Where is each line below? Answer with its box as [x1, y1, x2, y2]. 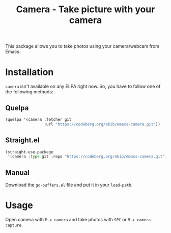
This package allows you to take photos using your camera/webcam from [5, 43, 159, 49]
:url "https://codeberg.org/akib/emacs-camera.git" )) [44, 121, 160, 127]
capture [5, 223, 22, 228]
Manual [5, 168, 30, 177]
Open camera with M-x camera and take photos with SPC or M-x [5, 217, 135, 222]
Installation [5, 66, 54, 78]
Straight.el [5, 136, 40, 145]
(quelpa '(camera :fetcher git [5, 117, 72, 122]
